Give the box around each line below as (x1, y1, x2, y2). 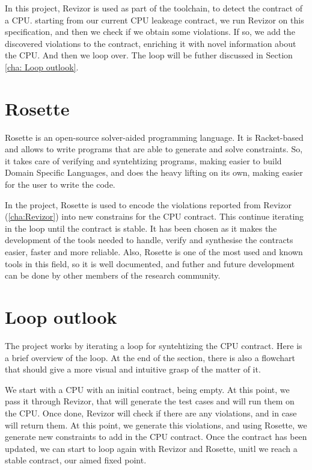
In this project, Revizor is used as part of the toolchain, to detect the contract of (5, 2, 302, 14)
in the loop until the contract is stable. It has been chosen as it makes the (5, 221, 277, 234)
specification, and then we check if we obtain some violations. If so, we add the (5, 25, 295, 38)
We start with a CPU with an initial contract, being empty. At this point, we (5, 383, 290, 395)
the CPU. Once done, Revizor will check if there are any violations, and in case (5, 406, 297, 419)
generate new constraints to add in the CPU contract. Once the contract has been (5, 430, 307, 443)
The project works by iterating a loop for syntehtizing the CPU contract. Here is (5, 339, 302, 351)
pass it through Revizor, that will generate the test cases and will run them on (5, 395, 295, 407)
